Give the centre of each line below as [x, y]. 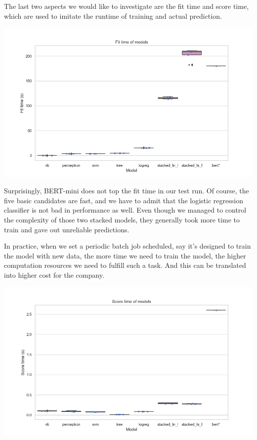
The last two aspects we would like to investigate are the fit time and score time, [127, 6]
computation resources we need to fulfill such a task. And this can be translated [125, 265]
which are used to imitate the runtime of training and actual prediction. [113, 16]
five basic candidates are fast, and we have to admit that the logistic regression [124, 200]
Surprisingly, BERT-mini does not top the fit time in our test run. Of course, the [127, 191]
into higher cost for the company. [54, 275]
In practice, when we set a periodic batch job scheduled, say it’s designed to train [128, 246]
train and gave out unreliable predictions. [67, 229]
